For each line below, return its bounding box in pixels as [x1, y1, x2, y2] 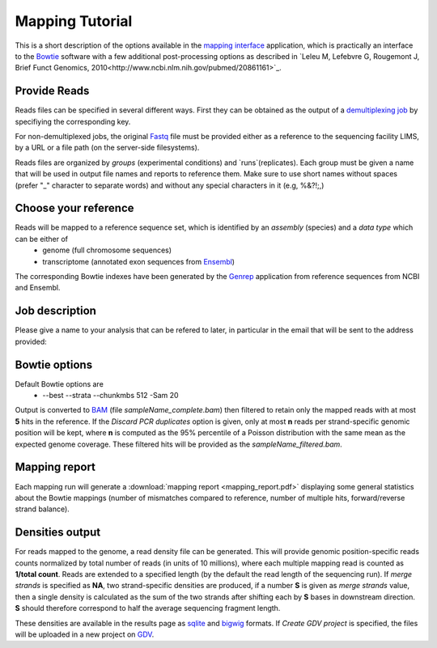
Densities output [15, 526, 101, 540]
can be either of [15, 234, 69, 244]
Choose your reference [15, 201, 134, 215]
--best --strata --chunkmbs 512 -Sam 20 [42, 391, 179, 400]
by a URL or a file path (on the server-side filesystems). [15, 142, 200, 153]
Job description [15, 304, 97, 318]
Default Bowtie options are [15, 379, 104, 388]
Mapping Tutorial [15, 12, 133, 30]
